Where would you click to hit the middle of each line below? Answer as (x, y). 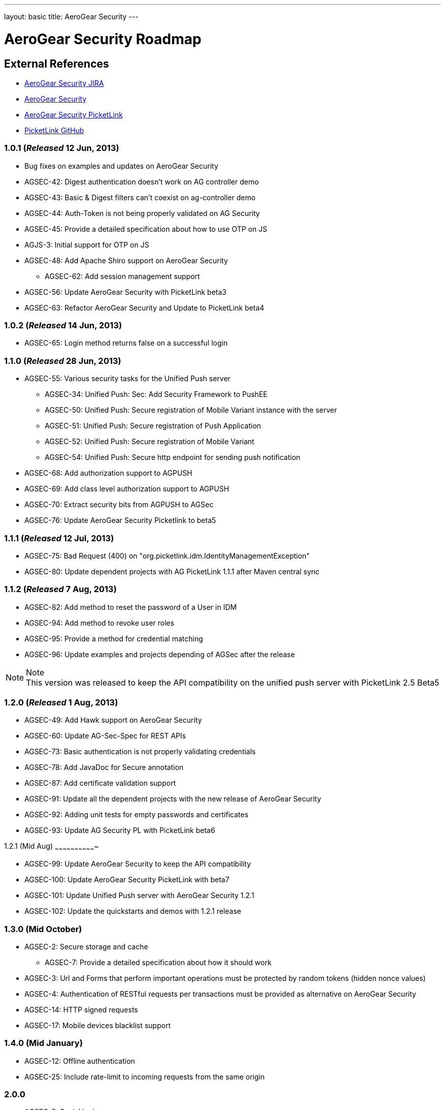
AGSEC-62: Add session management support (122, 276)
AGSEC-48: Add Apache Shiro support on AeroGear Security (126, 260)
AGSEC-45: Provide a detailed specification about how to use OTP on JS (146, 229)
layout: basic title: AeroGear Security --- (71, 17)
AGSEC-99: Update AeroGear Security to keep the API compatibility (138, 864)
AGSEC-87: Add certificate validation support (100, 783)
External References (57, 64)
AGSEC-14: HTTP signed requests (81, 1009)
